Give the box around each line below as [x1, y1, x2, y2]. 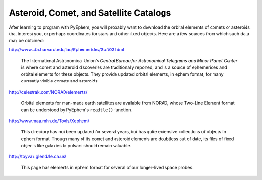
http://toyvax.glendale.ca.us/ [9, 153, 67, 160]
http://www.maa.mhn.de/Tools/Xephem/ [9, 118, 90, 124]
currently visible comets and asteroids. [21, 78, 99, 84]
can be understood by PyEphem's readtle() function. [21, 107, 132, 113]
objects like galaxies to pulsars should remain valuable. [21, 143, 131, 148]
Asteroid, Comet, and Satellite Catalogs [9, 7, 171, 18]
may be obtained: [9, 38, 44, 44]
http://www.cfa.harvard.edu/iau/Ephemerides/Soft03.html [9, 47, 125, 52]
